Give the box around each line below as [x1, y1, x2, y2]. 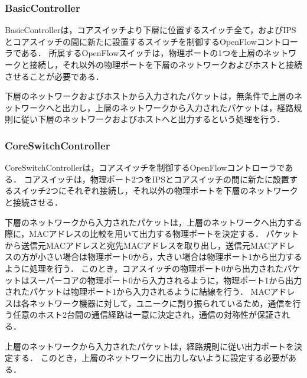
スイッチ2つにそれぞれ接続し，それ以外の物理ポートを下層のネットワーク [12, 184, 298, 197]
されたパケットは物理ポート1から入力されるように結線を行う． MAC [5, 285, 270, 298]
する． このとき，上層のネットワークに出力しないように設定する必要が [12, 351, 288, 364]
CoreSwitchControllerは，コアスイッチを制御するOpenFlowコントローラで [5, 161, 285, 174]
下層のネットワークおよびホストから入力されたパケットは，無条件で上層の [5, 90, 294, 102]
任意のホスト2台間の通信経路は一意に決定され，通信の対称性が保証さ [12, 308, 282, 321]
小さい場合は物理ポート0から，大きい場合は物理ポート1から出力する [37, 250, 302, 263]
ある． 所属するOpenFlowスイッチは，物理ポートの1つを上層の [21, 47, 264, 59]
